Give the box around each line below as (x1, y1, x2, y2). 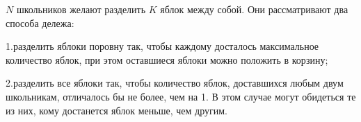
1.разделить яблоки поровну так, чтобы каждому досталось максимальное (6, 39, 319, 53)
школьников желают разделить (16, 2, 146, 16)
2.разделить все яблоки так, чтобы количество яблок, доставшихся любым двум (6, 76, 344, 90)
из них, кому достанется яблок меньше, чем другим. (6, 103, 227, 117)
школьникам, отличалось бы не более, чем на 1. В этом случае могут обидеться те (6, 89, 356, 103)
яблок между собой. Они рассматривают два (160, 2, 348, 16)
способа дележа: (6, 15, 74, 30)
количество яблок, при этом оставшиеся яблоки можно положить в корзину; (6, 52, 328, 67)
